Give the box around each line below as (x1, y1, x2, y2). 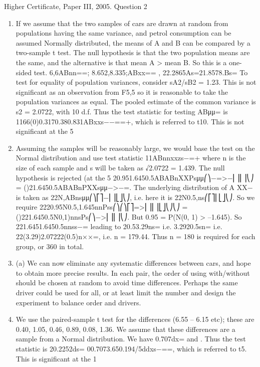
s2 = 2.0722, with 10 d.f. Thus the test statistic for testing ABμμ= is (16, 106, 228, 116)
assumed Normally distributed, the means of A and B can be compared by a (16, 37, 250, 48)
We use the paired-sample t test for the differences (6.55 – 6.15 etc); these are (16, 314, 254, 324)
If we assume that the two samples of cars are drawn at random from (16, 18, 228, 28)
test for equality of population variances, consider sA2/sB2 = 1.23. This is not (16, 77, 256, 87)
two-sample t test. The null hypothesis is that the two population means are (16, 47, 250, 58)
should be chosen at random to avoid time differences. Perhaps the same (16, 277, 238, 288)
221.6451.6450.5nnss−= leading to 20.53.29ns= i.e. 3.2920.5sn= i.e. (16, 221, 222, 232)
